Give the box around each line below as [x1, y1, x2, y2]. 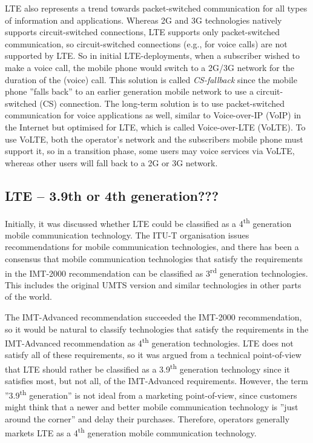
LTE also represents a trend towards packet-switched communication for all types [5, 2, 308, 14]
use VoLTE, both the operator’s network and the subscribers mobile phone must [5, 132, 303, 145]
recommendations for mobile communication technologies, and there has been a [5, 240, 299, 253]
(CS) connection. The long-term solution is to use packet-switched [39, 96, 285, 109]
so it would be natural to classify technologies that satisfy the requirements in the [5, 322, 309, 335]
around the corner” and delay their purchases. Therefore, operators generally [5, 412, 290, 425]
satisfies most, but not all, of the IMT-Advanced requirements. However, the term [5, 374, 308, 387]
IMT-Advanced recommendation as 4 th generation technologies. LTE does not [5, 335, 294, 349]
